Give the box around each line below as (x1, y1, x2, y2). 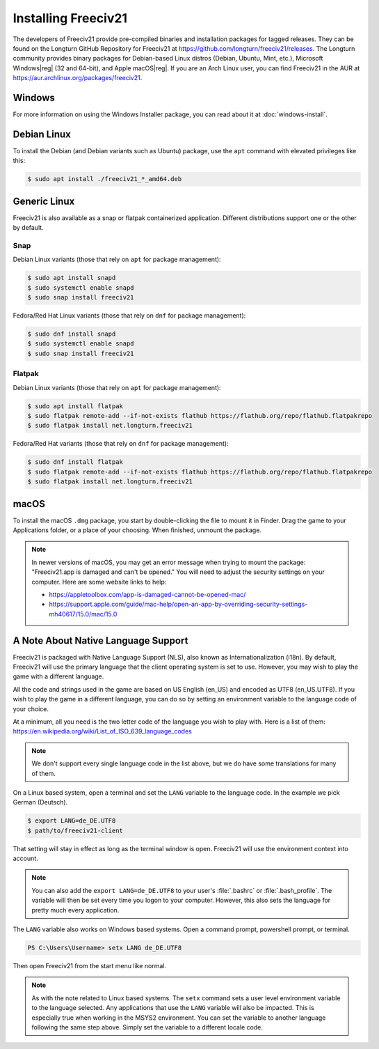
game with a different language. (13, 672, 104, 681)
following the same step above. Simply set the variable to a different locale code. (31, 1023, 264, 1031)
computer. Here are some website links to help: (31, 577, 167, 586)
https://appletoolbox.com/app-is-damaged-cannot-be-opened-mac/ (49, 590, 246, 598)
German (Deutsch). (13, 798, 68, 807)
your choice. (13, 704, 49, 713)
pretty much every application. (31, 906, 120, 914)
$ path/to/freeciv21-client (27, 826, 123, 834)
